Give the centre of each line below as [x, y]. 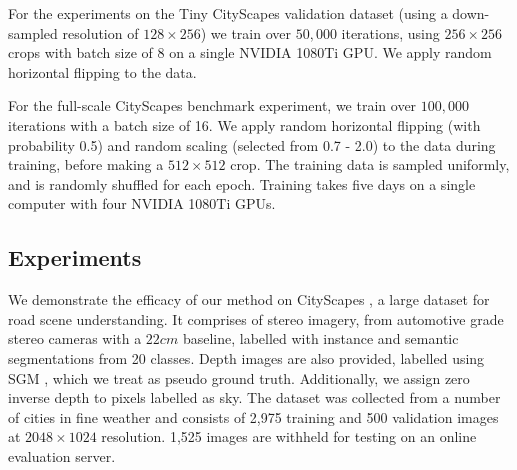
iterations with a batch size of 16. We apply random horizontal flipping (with [244, 124]
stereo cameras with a [75, 338]
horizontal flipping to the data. [102, 71]
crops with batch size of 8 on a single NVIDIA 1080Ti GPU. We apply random [250, 52]
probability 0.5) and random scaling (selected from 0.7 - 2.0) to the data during [252, 144]
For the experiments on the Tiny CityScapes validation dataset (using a [228, 13]
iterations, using [390, 32]
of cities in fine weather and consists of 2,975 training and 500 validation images [253, 416]
